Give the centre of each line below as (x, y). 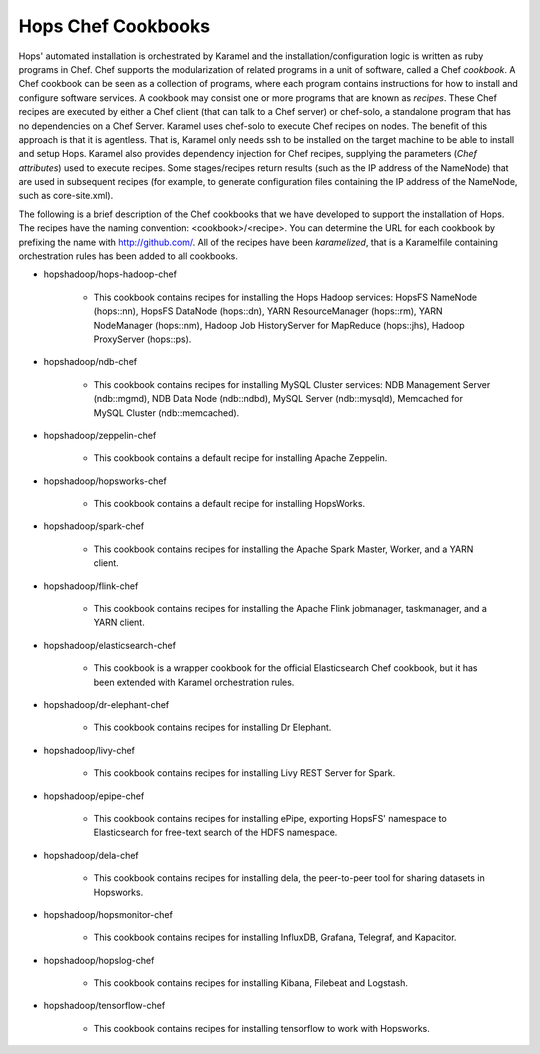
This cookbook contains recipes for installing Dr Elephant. (212, 727)
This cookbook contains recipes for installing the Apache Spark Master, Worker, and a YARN (283, 549)
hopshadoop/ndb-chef (90, 362)
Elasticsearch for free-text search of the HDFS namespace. (215, 832)
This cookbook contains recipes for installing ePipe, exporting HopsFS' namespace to (270, 818)
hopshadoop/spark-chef (94, 526)
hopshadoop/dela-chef (91, 855)
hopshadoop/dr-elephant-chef (106, 704)
